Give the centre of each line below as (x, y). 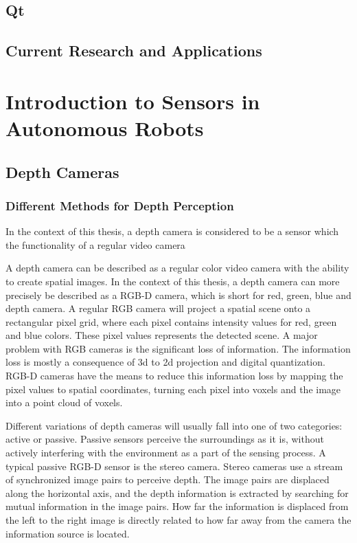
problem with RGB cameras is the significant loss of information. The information (178, 348)
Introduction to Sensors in (133, 101)
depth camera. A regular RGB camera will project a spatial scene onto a (158, 308)
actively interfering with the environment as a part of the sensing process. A (166, 453)
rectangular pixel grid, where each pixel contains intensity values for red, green (171, 321)
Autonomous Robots (105, 128)
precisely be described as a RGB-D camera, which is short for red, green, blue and (178, 295)
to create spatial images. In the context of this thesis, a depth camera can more (173, 281)
